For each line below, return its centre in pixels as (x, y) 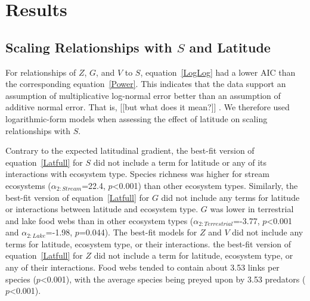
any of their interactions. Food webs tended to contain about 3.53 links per (142, 267)
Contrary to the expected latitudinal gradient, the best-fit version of (130, 150)
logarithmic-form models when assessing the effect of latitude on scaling (137, 118)
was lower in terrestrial (252, 209)
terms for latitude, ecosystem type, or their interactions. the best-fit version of (148, 243)
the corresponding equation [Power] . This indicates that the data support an (146, 84)
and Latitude (230, 47)
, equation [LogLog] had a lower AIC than (218, 72)
